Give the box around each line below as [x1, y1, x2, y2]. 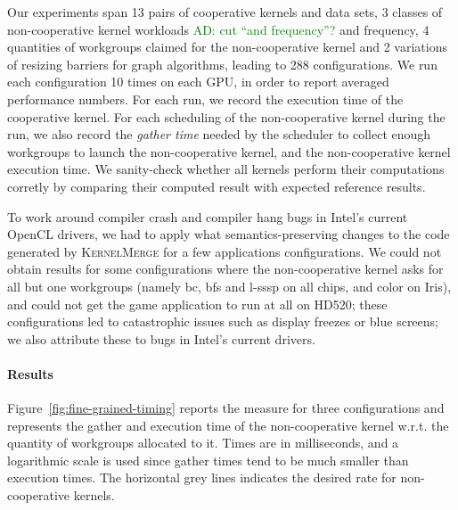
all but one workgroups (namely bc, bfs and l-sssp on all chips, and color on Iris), [7, 276, 452, 295]
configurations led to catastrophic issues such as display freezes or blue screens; [7, 312, 438, 331]
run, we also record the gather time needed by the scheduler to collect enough [7, 125, 431, 144]
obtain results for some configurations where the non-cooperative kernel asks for [7, 259, 444, 278]
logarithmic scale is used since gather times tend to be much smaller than [7, 450, 409, 469]
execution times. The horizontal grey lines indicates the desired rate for [7, 468, 397, 487]
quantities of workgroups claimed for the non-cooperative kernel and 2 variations [7, 37, 447, 56]
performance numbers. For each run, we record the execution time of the [7, 89, 404, 108]
